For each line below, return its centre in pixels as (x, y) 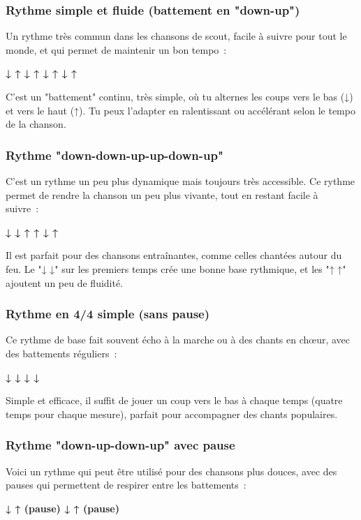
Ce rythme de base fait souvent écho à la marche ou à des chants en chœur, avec (178, 340)
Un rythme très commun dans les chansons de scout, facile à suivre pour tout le (176, 36)
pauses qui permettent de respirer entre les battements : (126, 485)
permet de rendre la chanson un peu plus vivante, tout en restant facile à (162, 194)
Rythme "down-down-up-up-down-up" (115, 155)
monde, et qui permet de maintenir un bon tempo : (116, 49)
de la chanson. (36, 124)
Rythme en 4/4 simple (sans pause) (108, 314)
